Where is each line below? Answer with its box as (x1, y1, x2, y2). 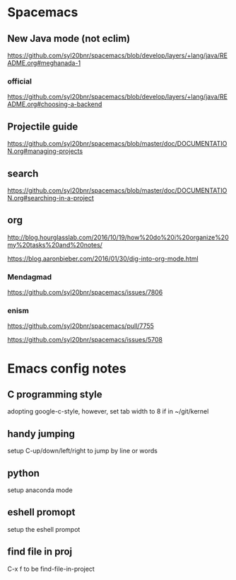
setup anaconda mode (7, 486, 73, 494)
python (7, 467, 40, 479)
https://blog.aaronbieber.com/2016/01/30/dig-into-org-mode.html (7, 254, 199, 263)
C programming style (7, 388, 102, 400)
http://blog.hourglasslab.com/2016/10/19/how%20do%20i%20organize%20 (7, 233, 229, 241)
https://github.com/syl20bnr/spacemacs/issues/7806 (7, 288, 163, 297)
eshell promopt (7, 506, 76, 518)
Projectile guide (7, 120, 78, 132)
